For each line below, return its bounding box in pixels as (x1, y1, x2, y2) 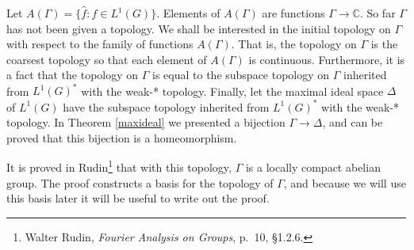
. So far (359, 5, 396, 21)
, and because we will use (283, 174, 406, 191)
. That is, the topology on (231, 36, 357, 52)
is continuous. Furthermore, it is (248, 51, 405, 67)
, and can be (322, 114, 383, 131)
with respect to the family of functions (6, 36, 194, 52)
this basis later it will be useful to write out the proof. (6, 190, 270, 206)
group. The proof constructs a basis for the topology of (6, 174, 274, 191)
